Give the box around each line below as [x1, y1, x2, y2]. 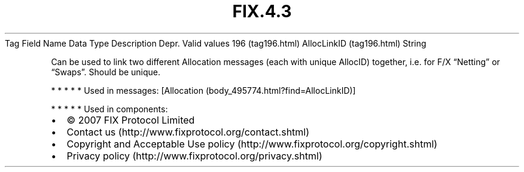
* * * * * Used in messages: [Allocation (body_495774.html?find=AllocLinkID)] [51, 85, 356, 96]
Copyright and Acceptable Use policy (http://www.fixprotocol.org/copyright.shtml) [66, 137, 438, 150]
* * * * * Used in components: [51, 103, 168, 114]
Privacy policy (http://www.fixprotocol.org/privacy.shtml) [66, 149, 322, 162]
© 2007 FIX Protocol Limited [66, 113, 195, 126]
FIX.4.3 [232, 1, 292, 21]
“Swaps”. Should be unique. [51, 66, 161, 77]
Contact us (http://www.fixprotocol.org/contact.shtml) [66, 125, 310, 138]
